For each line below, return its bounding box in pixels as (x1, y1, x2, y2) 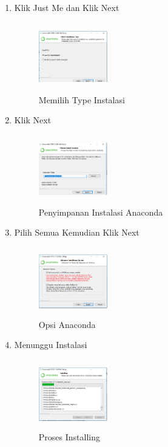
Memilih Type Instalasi (38, 93, 125, 106)
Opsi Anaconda (38, 318, 96, 330)
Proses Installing (38, 431, 100, 443)
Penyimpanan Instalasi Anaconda (38, 205, 163, 218)
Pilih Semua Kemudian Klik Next (14, 226, 139, 239)
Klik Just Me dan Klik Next (14, 1, 119, 13)
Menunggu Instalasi (14, 338, 87, 351)
